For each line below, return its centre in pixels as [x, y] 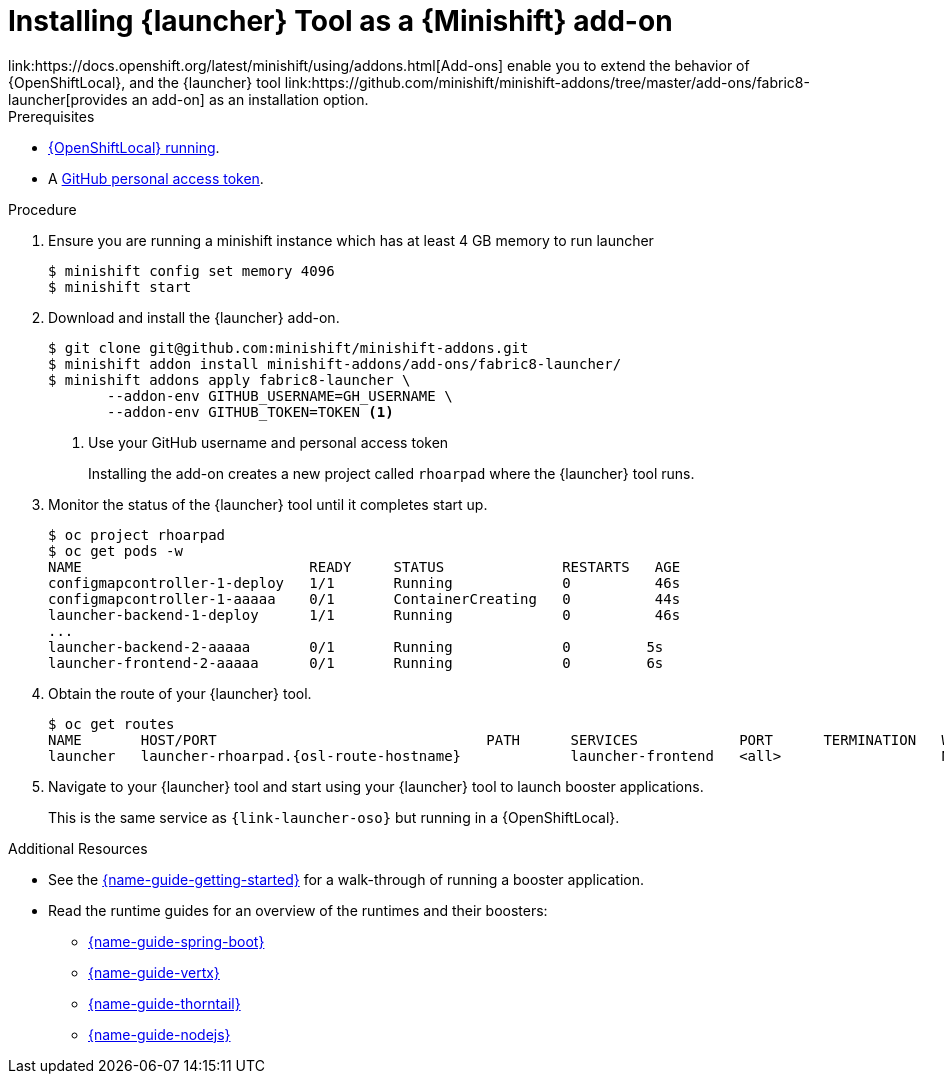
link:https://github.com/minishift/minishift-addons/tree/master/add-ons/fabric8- [547, 82]
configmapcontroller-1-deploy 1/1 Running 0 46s [364, 582]
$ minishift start [120, 286]
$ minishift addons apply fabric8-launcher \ [229, 379]
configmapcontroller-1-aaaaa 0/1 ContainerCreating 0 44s [364, 598]
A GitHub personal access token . [156, 178]
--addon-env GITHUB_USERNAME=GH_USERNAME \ [280, 395]
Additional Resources [78, 848]
